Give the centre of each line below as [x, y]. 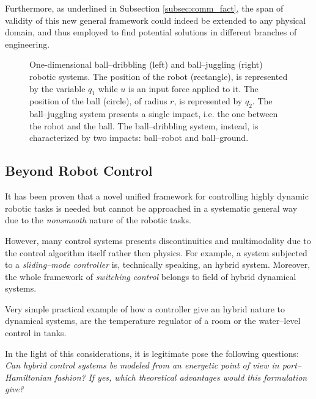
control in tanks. [36, 333]
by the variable [57, 88]
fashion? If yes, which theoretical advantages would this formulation [181, 377]
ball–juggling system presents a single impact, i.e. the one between [154, 114]
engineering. [28, 44]
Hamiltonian [28, 377]
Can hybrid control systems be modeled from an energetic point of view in [142, 365]
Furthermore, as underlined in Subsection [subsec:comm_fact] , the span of [144, 8]
